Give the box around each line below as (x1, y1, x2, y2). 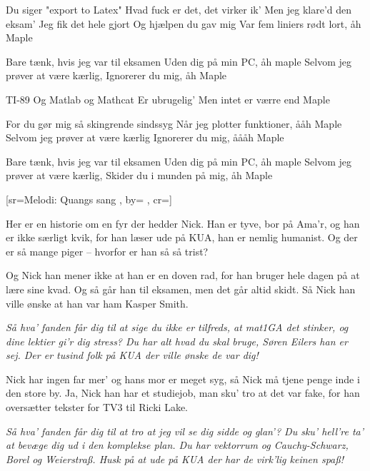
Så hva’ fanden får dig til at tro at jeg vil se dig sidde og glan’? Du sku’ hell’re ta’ (6, 423, 364, 438)
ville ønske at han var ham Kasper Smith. (6, 295, 189, 310)
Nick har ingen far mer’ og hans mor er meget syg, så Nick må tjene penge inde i (6, 371, 360, 386)
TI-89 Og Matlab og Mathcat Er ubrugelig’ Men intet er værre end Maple (6, 91, 330, 106)
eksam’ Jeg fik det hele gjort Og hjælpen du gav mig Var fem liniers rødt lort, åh (6, 16, 361, 31)
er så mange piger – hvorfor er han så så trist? (6, 243, 209, 258)
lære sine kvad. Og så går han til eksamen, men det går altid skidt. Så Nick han (6, 281, 356, 296)
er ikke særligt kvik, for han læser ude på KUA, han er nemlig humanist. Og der (6, 230, 358, 245)
